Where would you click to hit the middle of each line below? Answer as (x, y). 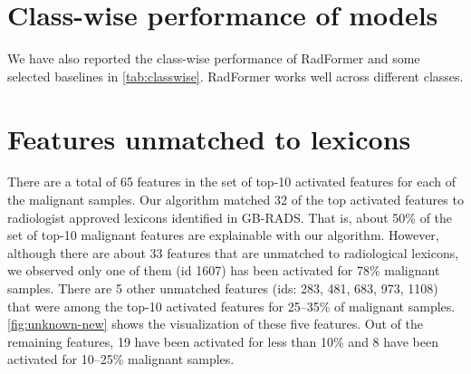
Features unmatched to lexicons (209, 138)
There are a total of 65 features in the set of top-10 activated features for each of (232, 182)
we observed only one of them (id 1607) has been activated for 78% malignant (224, 270)
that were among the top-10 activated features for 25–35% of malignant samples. (231, 306)
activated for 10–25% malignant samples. (121, 359)
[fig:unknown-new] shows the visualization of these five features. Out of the (215, 324)
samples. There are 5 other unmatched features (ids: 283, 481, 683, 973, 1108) (223, 288)
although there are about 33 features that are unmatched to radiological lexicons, (233, 252)
